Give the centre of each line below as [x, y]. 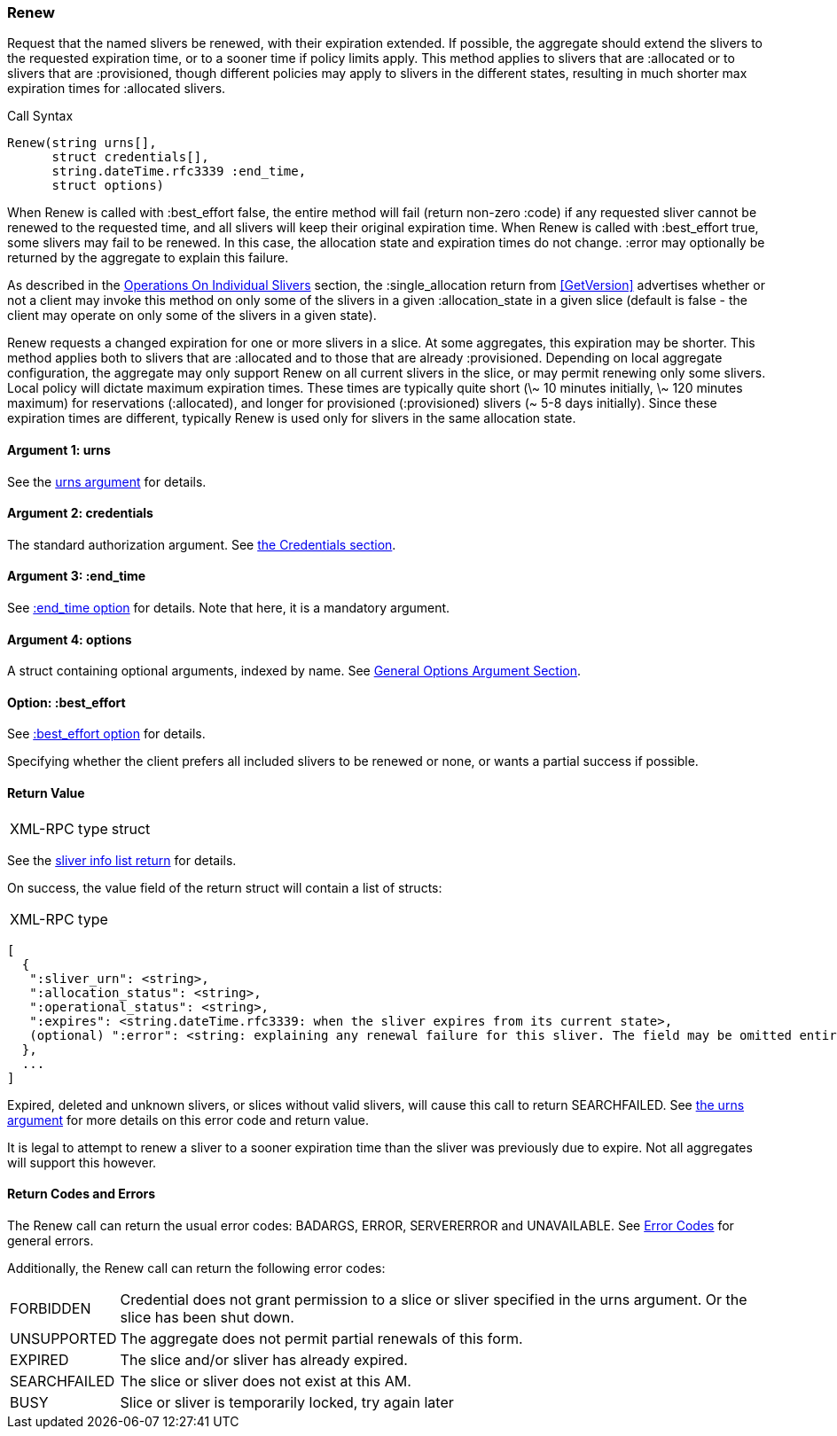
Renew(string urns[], [82, 143]
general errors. [51, 1240]
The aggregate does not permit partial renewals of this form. [321, 1338]
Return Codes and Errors [82, 1194]
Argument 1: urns [59, 449]
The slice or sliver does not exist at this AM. [266, 1381]
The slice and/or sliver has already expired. [264, 1359]
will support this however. [82, 1162]
